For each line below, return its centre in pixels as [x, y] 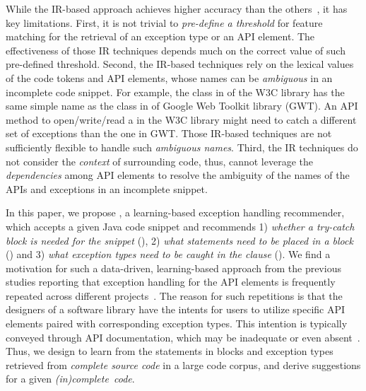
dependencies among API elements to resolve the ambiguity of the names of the [178, 175]
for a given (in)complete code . [70, 379]
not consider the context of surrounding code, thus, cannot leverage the [160, 161]
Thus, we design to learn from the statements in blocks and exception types [170, 351]
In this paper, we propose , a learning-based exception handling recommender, [175, 212]
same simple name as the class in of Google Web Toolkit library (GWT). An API [182, 106]
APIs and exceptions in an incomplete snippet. [107, 188]
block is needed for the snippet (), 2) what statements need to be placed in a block [179, 240]
